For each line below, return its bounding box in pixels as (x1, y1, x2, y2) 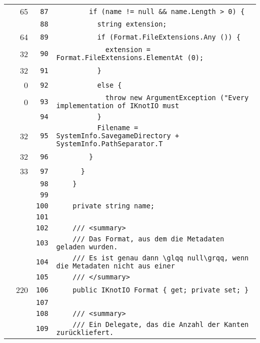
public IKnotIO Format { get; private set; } (72, 285, 249, 294)
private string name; (72, 202, 155, 210)
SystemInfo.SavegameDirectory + (56, 132, 179, 140)
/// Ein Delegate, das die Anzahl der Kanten (72, 320, 249, 328)
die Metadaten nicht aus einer (56, 262, 175, 270)
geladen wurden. (56, 243, 118, 251)
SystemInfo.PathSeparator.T (56, 140, 163, 148)
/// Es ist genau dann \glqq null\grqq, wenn (72, 254, 249, 262)
